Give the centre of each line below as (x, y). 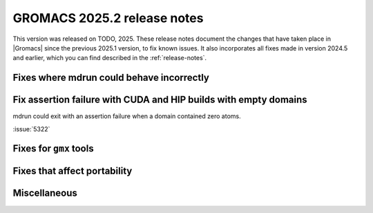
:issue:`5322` (31, 129)
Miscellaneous (45, 193)
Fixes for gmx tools (53, 149)
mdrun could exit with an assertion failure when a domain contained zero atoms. (127, 116)
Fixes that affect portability (73, 171)
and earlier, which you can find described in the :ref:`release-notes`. (110, 58)
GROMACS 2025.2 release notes (108, 18)
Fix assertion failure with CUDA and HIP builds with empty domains (160, 100)
